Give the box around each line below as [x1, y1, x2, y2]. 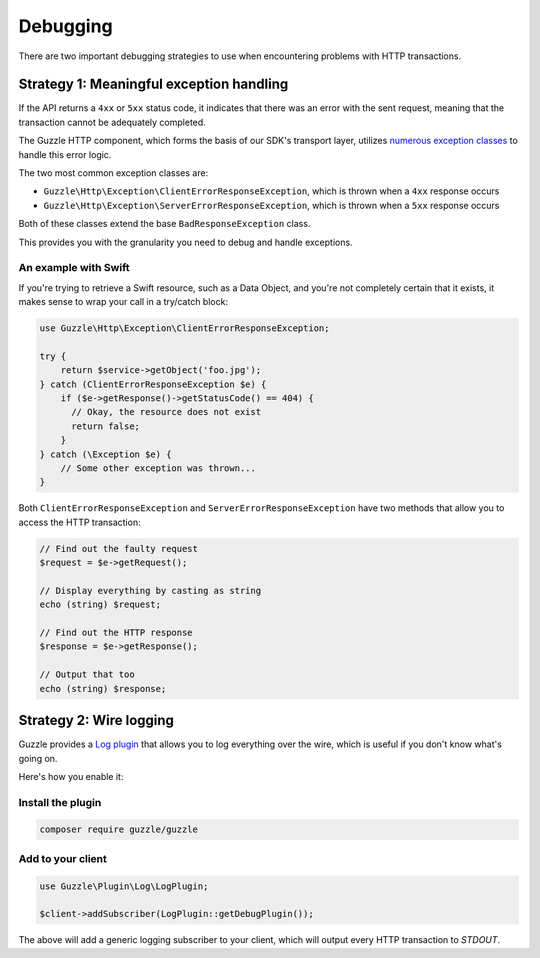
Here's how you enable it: [18, 770, 124, 782]
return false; [71, 420, 140, 432]
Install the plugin [18, 795, 102, 809]
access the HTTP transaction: [18, 516, 141, 528]
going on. [18, 752, 58, 764]
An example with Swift [18, 261, 130, 275]
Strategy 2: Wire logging [18, 712, 175, 729]
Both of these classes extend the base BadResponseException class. [18, 218, 311, 230]
